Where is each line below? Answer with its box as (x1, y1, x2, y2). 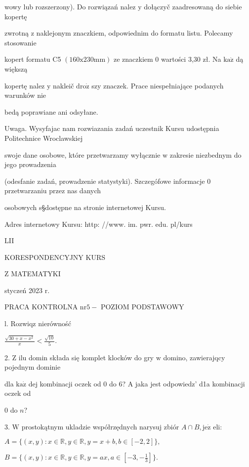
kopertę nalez (4, 80, 45, 90)
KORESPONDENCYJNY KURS (4, 252, 106, 262)
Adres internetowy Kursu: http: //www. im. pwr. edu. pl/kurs (4, 218, 193, 229)
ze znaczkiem (113, 54, 153, 64)
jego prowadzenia (4, 159, 56, 170)
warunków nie (4, 90, 46, 100)
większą (4, 63, 28, 74)
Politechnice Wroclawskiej (4, 132, 83, 143)
